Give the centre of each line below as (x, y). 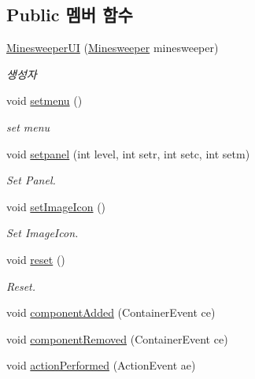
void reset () (36, 259)
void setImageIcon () (56, 206)
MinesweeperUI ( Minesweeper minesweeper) (113, 48)
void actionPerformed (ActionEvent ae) (101, 365)
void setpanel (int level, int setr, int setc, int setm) (128, 153)
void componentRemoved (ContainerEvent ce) (117, 338)
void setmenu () (44, 100)
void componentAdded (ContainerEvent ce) (111, 312)
